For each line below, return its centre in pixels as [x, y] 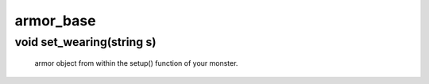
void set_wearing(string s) [85, 42]
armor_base [55, 21]
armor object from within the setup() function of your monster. [136, 63]
